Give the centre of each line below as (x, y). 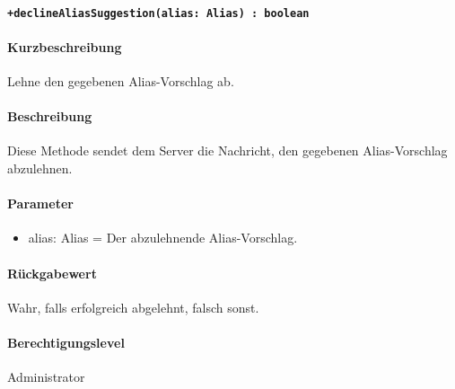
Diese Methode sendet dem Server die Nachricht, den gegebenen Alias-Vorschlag (227, 150)
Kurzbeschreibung (65, 46)
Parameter (40, 203)
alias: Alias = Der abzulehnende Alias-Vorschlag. (163, 238)
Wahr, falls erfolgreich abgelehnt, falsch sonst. (133, 307)
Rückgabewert (52, 273)
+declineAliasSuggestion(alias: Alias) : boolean (158, 13)
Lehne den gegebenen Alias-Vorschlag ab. (121, 81)
